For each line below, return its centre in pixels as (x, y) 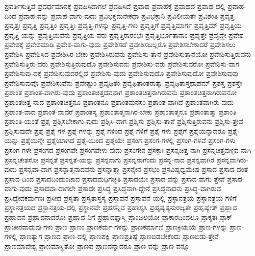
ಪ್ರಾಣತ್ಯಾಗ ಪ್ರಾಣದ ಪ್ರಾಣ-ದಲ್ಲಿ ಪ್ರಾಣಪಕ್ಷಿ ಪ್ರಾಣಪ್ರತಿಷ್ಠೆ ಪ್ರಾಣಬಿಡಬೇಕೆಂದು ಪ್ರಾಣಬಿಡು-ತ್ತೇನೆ (119, 236)
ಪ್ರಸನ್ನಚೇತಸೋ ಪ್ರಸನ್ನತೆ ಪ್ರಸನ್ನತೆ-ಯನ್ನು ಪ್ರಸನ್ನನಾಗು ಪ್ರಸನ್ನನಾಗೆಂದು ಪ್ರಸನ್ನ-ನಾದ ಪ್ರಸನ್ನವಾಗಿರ (109, 159)
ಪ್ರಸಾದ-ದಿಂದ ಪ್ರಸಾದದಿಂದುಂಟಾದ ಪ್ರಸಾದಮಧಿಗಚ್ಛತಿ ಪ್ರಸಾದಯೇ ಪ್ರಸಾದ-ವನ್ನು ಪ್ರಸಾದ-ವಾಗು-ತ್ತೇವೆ (115, 178)
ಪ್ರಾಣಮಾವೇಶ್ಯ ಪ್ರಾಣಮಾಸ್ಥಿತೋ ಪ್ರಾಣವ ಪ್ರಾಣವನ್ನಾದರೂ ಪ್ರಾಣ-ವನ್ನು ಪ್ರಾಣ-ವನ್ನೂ (97, 245)
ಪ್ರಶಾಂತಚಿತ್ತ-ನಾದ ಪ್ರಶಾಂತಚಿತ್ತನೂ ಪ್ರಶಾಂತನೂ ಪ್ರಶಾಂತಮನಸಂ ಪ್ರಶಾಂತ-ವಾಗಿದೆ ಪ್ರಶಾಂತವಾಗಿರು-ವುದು (119, 102)
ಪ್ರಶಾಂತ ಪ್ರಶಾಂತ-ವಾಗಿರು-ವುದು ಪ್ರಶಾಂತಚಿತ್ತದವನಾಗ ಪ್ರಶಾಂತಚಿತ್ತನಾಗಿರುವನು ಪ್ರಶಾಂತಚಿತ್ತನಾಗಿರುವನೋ (121, 92)
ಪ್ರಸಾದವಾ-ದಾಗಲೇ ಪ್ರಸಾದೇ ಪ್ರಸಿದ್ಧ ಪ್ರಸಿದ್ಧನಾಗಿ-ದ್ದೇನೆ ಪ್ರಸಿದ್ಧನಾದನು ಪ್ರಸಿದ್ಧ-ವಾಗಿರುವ (127, 188)
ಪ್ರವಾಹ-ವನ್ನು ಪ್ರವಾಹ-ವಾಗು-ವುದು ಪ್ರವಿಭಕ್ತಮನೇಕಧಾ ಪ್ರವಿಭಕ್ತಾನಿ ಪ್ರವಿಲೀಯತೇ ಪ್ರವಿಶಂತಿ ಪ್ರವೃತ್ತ (126, 15)
